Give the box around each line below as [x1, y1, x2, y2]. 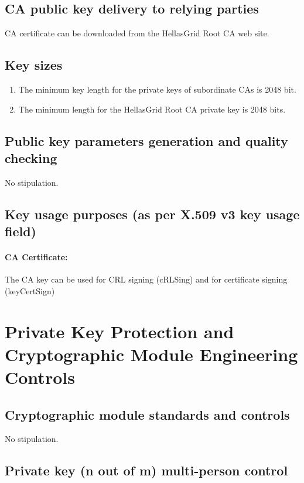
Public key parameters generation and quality [5, 131, 288, 149]
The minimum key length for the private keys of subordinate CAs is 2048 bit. [18, 83, 296, 95]
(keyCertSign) [5, 284, 55, 297]
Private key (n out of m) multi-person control [5, 461, 288, 479]
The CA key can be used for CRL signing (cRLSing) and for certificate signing [5, 273, 288, 285]
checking [5, 148, 57, 166]
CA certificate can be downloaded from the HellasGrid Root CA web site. [5, 27, 269, 39]
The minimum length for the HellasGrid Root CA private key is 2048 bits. [18, 103, 286, 115]
